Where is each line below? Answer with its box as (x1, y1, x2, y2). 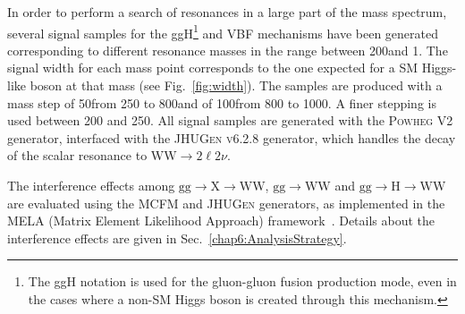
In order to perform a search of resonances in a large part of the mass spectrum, (7, 3, 447, 21)
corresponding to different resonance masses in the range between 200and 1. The (7, 40, 448, 59)
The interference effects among (7, 176, 175, 194)
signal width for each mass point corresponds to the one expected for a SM (7, 58, 418, 77)
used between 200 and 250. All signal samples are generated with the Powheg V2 (7, 111, 453, 130)
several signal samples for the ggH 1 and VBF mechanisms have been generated (7, 21, 438, 42)
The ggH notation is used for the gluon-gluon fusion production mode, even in (28, 272, 457, 291)
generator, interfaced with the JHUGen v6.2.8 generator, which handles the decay (7, 128, 456, 147)
